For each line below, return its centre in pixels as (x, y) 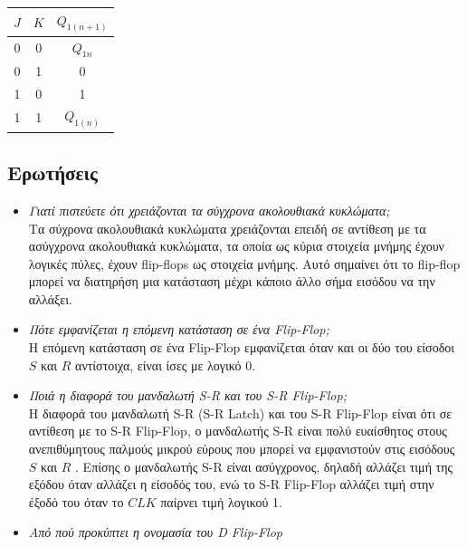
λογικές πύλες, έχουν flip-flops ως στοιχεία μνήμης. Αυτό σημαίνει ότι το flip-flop (244, 263)
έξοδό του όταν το (76, 501)
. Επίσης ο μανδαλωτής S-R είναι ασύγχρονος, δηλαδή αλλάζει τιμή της (264, 466)
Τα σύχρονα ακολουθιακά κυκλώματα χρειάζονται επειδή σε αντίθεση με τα (227, 228)
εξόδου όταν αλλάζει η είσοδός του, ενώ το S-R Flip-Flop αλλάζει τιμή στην (231, 484)
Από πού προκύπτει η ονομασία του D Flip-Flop (155, 532)
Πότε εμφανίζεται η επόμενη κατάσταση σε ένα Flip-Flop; (179, 329)
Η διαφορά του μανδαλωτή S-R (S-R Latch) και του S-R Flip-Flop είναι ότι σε (240, 413)
